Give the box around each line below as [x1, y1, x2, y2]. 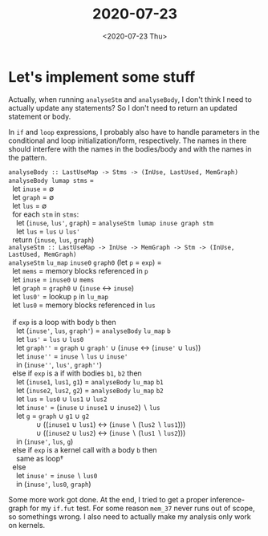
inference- [209, 494, 246, 504]
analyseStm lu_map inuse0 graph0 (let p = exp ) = [8, 258, 162, 267]
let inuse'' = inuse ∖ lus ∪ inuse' [15, 351, 128, 361]
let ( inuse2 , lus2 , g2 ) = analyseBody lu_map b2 [15, 385, 164, 395]
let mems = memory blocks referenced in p [11, 266, 148, 275]
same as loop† [15, 453, 64, 463]
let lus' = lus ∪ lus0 [15, 334, 84, 343]
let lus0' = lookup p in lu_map [11, 291, 109, 301]
